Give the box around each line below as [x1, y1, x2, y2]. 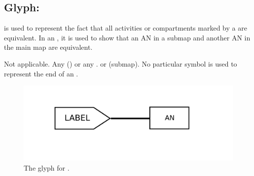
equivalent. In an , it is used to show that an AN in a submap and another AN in [4, 32, 251, 42]
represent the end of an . [4, 68, 78, 78]
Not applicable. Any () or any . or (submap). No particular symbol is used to [4, 58, 237, 69]
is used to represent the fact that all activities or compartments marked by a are [4, 23, 247, 33]
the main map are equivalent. [4, 42, 93, 52]
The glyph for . [24, 162, 70, 173]
